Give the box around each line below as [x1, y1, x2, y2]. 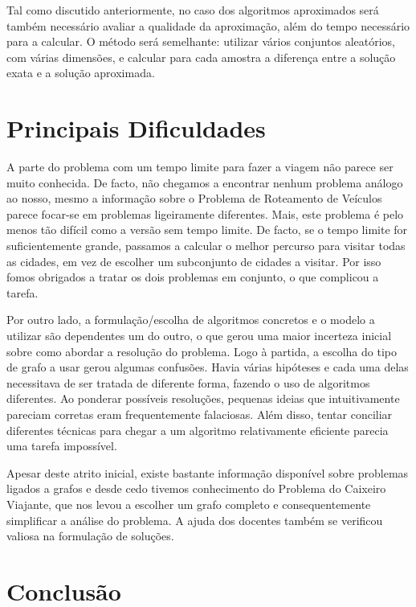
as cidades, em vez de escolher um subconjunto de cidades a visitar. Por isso [6, 252, 381, 269]
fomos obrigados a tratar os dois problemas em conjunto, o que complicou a [6, 269, 379, 285]
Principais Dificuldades [6, 112, 266, 145]
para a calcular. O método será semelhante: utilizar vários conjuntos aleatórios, [6, 33, 395, 50]
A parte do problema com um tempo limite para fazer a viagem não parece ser [6, 158, 394, 175]
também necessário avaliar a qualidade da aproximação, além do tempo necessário [6, 17, 410, 34]
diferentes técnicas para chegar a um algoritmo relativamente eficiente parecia [6, 421, 389, 438]
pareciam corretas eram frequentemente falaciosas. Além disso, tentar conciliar [6, 406, 393, 422]
